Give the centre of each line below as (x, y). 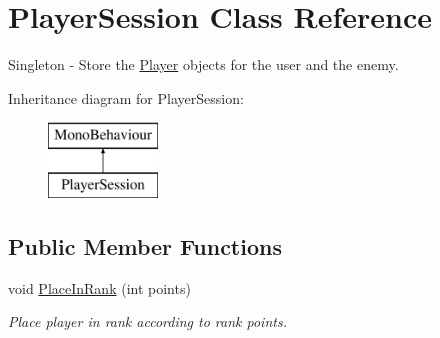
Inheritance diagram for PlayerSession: (126, 97)
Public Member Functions (145, 245)
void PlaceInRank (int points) (99, 287)
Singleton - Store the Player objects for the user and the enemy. (203, 64)
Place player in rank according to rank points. (147, 321)
